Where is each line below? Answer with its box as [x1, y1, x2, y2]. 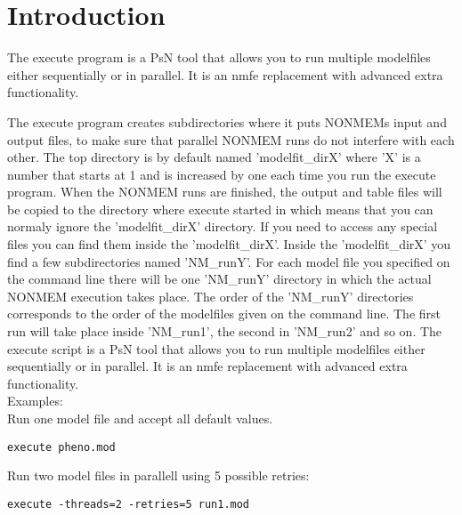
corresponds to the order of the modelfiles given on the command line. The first [7, 304, 441, 323]
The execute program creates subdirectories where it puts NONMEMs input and [7, 112, 447, 131]
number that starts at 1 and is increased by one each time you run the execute [7, 165, 436, 183]
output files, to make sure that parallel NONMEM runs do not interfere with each [7, 130, 455, 149]
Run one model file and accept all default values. [7, 409, 273, 427]
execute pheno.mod [7, 440, 116, 454]
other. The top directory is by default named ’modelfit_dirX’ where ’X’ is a [7, 148, 421, 166]
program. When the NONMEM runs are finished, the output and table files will [7, 182, 442, 201]
